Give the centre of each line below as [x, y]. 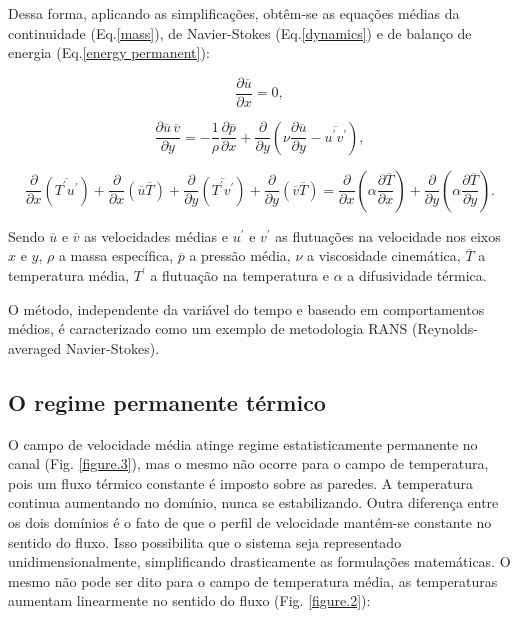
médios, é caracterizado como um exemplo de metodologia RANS [208, 328]
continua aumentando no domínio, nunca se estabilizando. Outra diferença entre [253, 502]
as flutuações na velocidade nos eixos [388, 235]
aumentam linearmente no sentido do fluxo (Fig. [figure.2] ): [189, 600]
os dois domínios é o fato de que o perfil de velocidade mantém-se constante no [250, 521]
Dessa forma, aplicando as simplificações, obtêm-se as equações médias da [234, 13]
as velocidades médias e [156, 235]
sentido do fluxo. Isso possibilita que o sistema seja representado [205, 541]
